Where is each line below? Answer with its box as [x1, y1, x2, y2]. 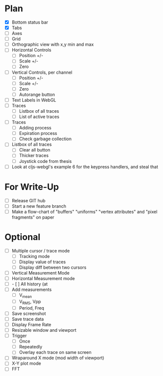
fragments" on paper [11, 214, 55, 220]
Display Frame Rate [11, 321, 51, 327]
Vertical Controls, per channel [11, 69, 72, 75]
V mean [19, 292, 32, 299]
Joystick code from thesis [19, 158, 72, 164]
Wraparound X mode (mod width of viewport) [11, 355, 104, 361]
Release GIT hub [11, 197, 46, 203]
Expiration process [19, 130, 58, 136]
